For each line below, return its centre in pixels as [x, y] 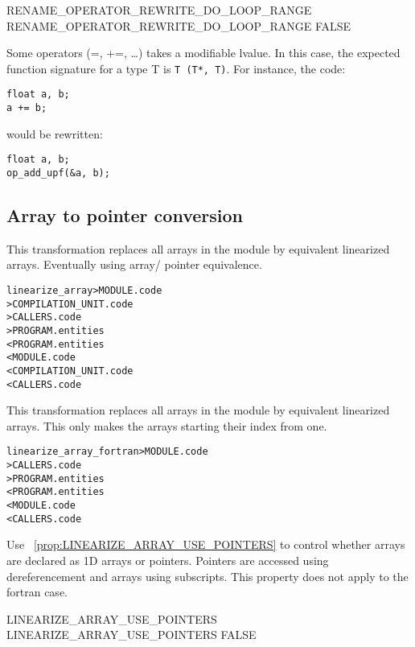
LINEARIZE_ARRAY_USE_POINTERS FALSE [131, 635]
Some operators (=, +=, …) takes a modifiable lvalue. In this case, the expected [203, 53]
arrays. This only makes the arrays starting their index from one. [167, 425]
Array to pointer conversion [125, 215]
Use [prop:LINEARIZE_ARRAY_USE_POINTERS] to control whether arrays [206, 544]
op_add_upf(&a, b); [58, 173]
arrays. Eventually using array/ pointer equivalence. [134, 264]
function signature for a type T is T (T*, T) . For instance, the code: [176, 68]
